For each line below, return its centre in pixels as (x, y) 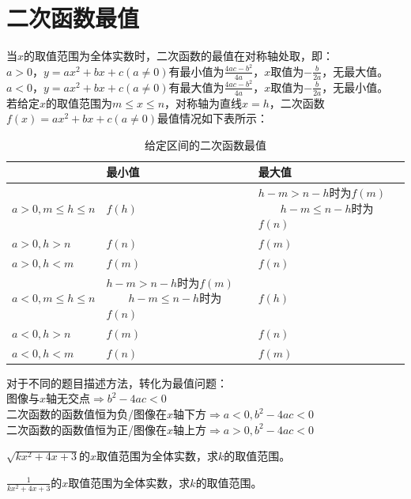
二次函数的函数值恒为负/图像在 (87, 414)
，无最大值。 (355, 71)
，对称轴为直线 (204, 102)
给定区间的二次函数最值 (205, 144)
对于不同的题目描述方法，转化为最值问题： (117, 382)
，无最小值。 (355, 87)
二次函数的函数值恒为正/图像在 (87, 429)
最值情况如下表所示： (213, 118)
